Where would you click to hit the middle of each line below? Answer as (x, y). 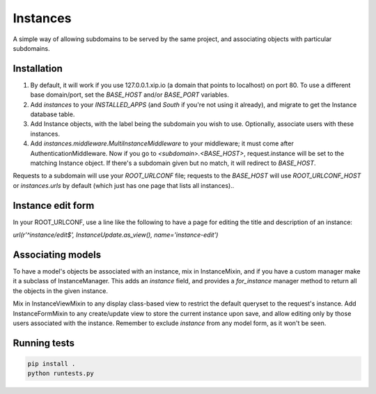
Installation (38, 69)
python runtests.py (61, 373)
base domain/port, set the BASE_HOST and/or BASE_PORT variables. (130, 95)
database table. (53, 114)
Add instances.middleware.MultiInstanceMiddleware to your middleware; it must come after (162, 143)
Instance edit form (54, 205)
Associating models (57, 254)
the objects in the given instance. (60, 291)
